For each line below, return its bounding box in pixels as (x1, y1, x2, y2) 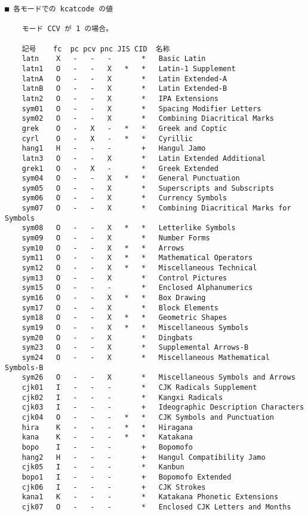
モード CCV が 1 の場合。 (21, 25, 113, 33)
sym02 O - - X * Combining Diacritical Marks (21, 114, 275, 123)
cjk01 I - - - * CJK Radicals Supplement (21, 383, 257, 392)
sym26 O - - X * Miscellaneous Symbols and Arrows (21, 373, 295, 382)
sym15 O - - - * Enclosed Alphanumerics (21, 283, 253, 292)
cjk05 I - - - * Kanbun (21, 463, 184, 472)
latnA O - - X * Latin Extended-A (21, 74, 227, 83)
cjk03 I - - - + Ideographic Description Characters (21, 403, 304, 412)
